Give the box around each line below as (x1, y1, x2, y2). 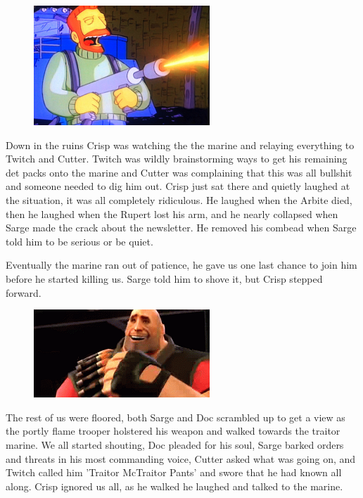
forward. (6, 285, 42, 300)
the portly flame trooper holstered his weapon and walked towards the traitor (6, 423, 340, 438)
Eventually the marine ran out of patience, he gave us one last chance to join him (6, 257, 357, 272)
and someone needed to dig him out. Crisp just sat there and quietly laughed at (6, 179, 350, 193)
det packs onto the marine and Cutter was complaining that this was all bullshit (6, 165, 352, 179)
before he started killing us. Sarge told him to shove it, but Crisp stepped (6, 271, 323, 286)
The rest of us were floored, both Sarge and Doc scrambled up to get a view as (6, 409, 345, 424)
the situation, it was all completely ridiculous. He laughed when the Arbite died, (6, 192, 352, 207)
